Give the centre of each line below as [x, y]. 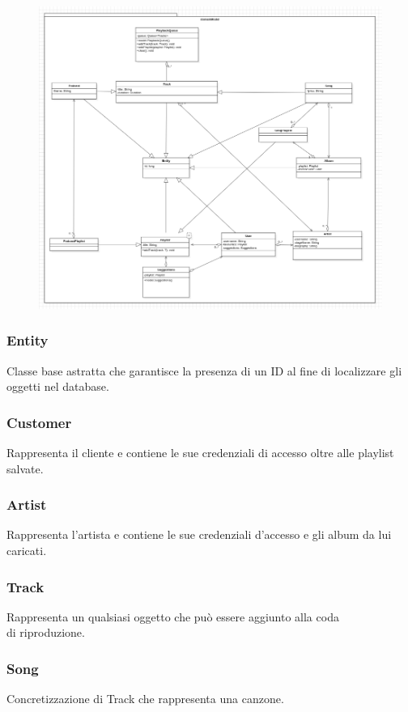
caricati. [27, 551]
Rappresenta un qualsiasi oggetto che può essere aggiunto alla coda [173, 616]
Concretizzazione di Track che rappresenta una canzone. [145, 699]
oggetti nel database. [58, 386]
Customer [39, 422]
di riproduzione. [46, 632]
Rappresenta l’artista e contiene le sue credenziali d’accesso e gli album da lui [199, 534]
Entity [28, 340]
